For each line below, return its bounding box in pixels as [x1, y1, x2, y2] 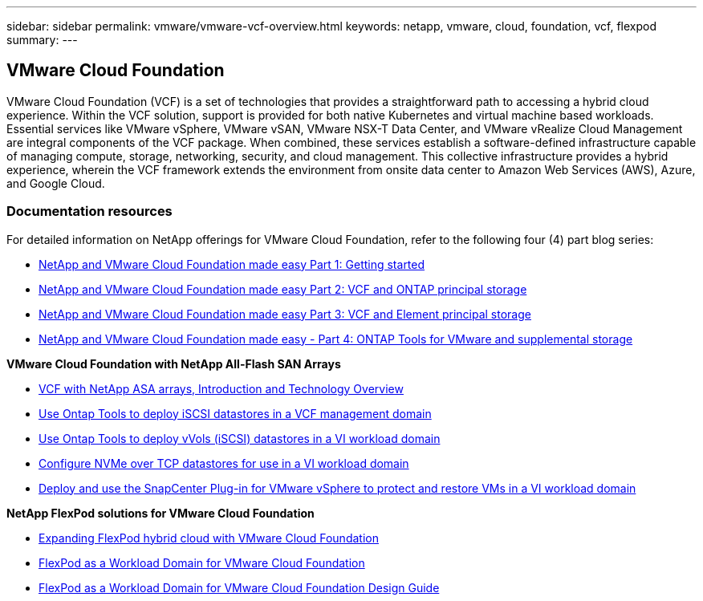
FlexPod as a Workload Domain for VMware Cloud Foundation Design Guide [39, 580, 440, 595]
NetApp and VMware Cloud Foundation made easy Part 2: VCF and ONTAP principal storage [39, 282, 527, 296]
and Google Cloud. [6, 176, 105, 190]
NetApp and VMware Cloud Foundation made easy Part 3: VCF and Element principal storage [39, 307, 531, 321]
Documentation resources [6, 203, 173, 220]
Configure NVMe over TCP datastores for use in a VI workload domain [39, 456, 409, 470]
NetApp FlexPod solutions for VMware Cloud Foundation [6, 506, 315, 520]
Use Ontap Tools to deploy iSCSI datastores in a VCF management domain [39, 406, 432, 420]
